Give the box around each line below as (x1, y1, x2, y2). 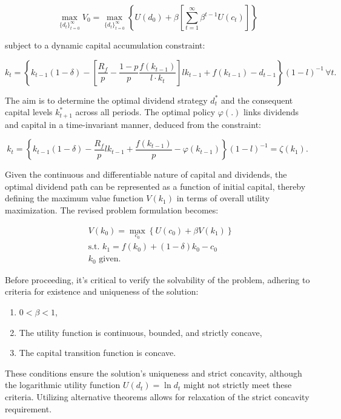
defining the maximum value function (5, 192, 144, 204)
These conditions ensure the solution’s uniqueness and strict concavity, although (5, 366, 302, 379)
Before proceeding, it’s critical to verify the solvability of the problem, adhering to (5, 273, 310, 286)
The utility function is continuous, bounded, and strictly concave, (19, 326, 262, 338)
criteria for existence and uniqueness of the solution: (5, 285, 199, 298)
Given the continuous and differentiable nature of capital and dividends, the (5, 168, 287, 181)
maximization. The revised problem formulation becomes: (5, 204, 219, 216)
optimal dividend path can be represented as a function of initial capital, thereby (5, 179, 306, 192)
